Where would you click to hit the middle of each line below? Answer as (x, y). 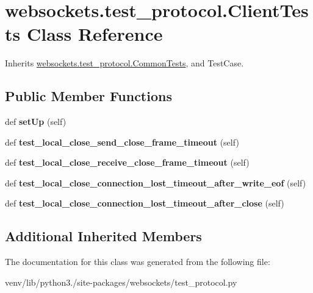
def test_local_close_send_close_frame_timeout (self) (122, 142)
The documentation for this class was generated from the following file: (138, 262)
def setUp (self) (36, 122)
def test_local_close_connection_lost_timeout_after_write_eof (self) (156, 182)
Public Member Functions (88, 96)
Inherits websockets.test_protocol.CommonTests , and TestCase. (124, 63)
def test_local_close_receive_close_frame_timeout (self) (127, 162)
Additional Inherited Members (103, 236)
